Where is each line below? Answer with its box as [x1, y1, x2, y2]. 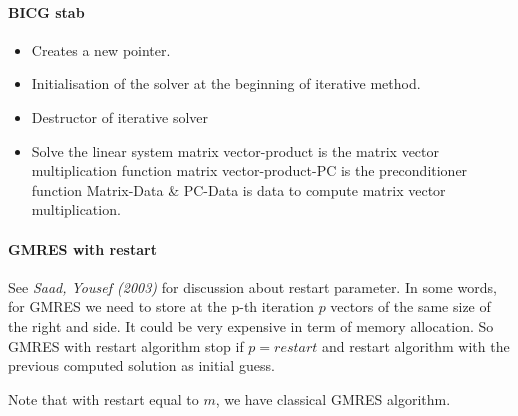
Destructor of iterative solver [31, 106, 209, 127]
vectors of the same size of [330, 296, 491, 317]
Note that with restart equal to [8, 388, 199, 409]
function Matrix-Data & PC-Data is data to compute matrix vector [31, 179, 446, 200]
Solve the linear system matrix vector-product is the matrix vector [31, 140, 440, 161]
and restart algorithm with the [322, 335, 510, 356]
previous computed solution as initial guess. [8, 355, 275, 376]
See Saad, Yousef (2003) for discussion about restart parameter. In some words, [8, 276, 497, 297]
